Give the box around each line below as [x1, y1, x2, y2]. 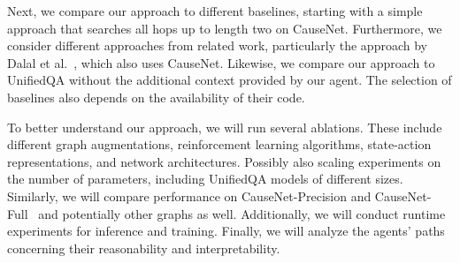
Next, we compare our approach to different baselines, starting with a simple [7, 2, 423, 19]
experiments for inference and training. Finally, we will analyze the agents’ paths [7, 222, 445, 240]
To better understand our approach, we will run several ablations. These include [7, 117, 442, 136]
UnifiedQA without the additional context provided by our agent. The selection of [7, 71, 452, 89]
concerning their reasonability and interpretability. [7, 238, 280, 257]
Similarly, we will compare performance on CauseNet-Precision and [7, 186, 372, 205]
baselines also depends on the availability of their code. [7, 87, 305, 106]
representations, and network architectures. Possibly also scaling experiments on [7, 152, 441, 170]
